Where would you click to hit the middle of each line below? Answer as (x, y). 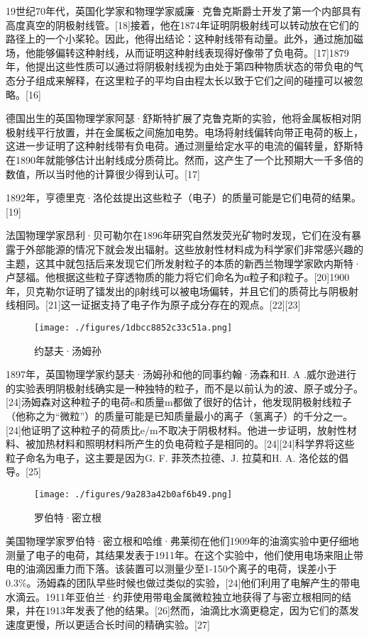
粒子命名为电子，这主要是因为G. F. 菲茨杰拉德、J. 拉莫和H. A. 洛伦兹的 (172, 457)
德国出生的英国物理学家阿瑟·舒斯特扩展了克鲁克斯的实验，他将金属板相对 (178, 118)
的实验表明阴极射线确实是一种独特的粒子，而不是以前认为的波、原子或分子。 (184, 388)
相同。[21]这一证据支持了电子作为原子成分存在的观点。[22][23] (158, 305)
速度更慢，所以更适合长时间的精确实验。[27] (108, 624)
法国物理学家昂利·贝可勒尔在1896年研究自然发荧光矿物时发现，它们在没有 (178, 235)
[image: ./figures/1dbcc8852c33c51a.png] (133, 327)
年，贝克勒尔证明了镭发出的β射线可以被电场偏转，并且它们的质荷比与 (167, 290)
